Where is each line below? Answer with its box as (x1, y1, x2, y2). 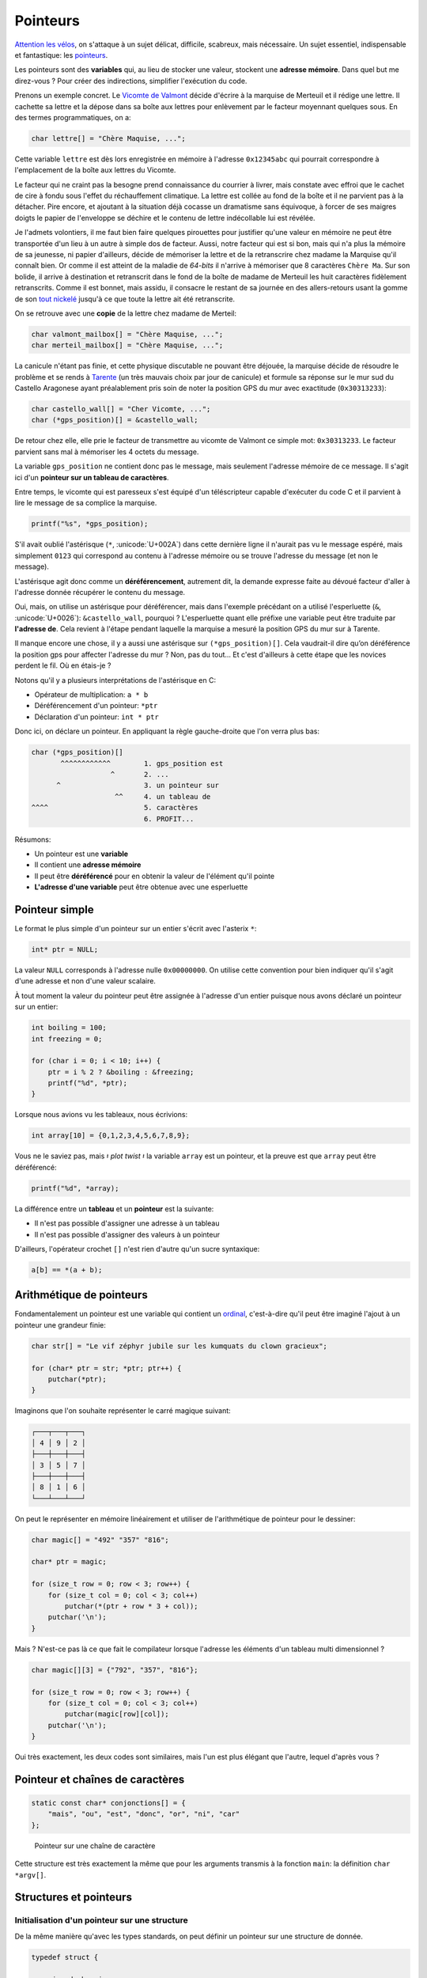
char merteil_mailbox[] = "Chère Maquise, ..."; (31, 341, 224, 350)
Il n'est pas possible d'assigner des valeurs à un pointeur (34, 1230, 221, 1239)
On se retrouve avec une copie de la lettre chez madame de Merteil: (14, 309, 237, 318)
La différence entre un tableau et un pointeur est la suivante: (14, 1203, 214, 1214)
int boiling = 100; (31, 1023, 107, 1033)
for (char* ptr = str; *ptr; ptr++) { (31, 1363, 182, 1373)
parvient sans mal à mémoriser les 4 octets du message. (14, 447, 199, 457)
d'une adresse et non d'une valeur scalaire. (14, 976, 156, 986)
